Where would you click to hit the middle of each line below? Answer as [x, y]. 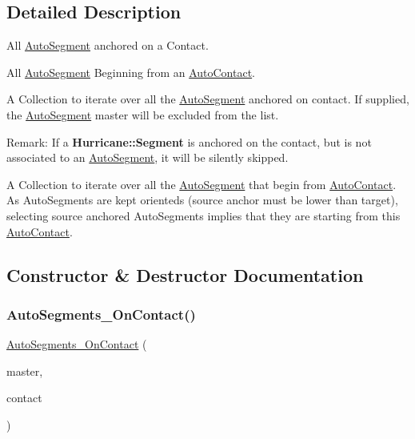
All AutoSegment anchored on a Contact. [108, 45]
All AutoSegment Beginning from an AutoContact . [131, 72]
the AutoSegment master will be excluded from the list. [143, 114]
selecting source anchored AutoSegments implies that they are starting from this [204, 215]
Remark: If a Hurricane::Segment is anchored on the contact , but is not [189, 141]
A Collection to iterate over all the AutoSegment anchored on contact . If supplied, [208, 99]
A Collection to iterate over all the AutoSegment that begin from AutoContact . [202, 184]
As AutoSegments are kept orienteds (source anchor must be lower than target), [202, 200]
